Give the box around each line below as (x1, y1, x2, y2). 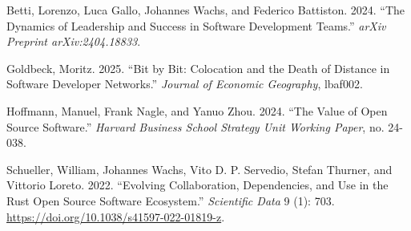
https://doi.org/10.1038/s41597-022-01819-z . (6, 208, 225, 225)
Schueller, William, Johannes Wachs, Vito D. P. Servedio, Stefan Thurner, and (6, 160, 393, 177)
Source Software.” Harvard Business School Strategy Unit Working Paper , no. (6, 118, 385, 135)
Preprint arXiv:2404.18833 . (6, 33, 141, 50)
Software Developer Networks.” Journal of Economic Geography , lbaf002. (6, 75, 363, 92)
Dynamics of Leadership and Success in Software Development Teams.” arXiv (6, 17, 386, 34)
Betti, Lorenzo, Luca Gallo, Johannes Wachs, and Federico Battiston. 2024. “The (6, 2, 405, 18)
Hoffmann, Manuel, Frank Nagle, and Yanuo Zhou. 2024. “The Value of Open (6, 102, 388, 119)
